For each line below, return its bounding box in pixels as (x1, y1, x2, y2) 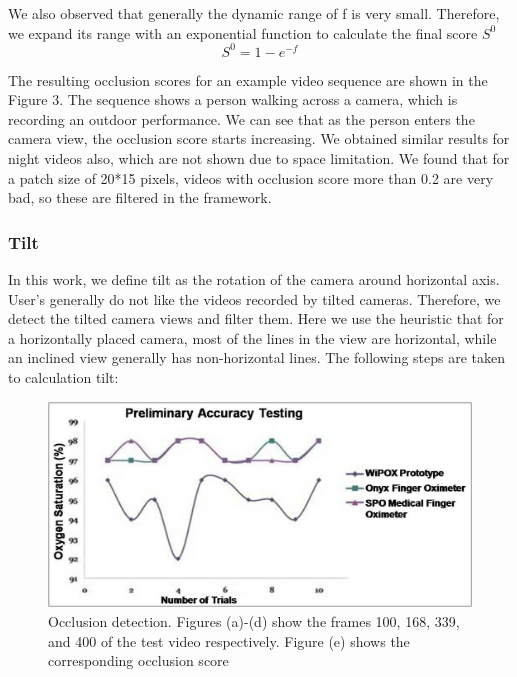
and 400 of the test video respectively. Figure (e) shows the (48, 630, 410, 651)
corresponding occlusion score (48, 650, 229, 671)
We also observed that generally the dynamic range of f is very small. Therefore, (8, 3, 500, 23)
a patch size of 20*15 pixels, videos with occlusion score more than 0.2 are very (8, 167, 494, 188)
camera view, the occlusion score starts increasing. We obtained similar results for (8, 128, 510, 149)
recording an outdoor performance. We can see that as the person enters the (8, 108, 475, 129)
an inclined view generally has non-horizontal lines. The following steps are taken (8, 347, 506, 368)
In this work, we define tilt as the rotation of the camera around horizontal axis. (8, 269, 500, 290)
